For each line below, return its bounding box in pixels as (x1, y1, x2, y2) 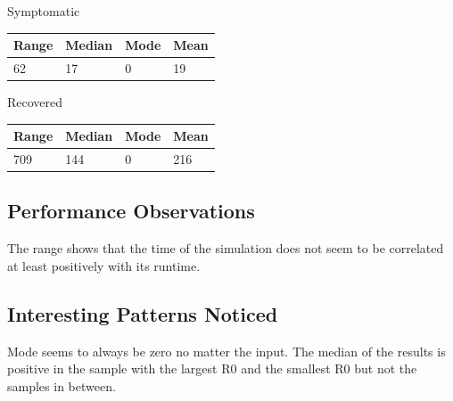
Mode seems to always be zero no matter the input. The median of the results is (7, 341, 446, 360)
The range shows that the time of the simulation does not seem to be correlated (7, 239, 444, 258)
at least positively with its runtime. (7, 256, 201, 274)
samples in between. (7, 376, 116, 395)
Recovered (7, 93, 63, 111)
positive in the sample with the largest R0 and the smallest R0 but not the (7, 359, 417, 378)
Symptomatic (7, 2, 80, 20)
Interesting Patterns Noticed (7, 299, 278, 327)
